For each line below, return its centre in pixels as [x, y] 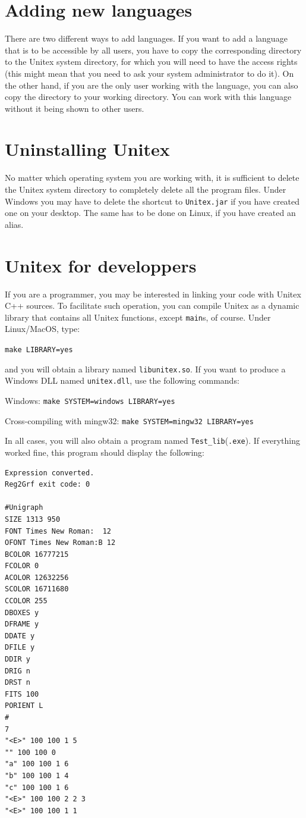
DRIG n [18, 671]
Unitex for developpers [101, 265]
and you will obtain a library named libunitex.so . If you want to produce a [145, 369]
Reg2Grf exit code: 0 [48, 485]
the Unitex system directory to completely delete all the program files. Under [146, 189]
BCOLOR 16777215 [37, 554]
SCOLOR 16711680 [37, 589]
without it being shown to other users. [75, 108]
